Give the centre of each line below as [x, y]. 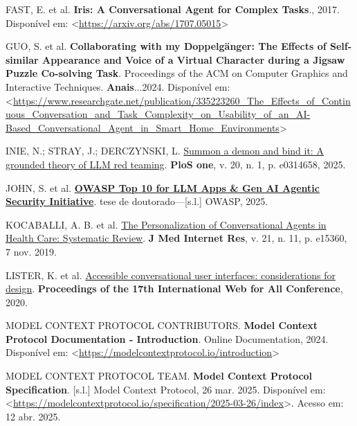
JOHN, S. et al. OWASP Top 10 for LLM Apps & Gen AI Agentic [163, 187]
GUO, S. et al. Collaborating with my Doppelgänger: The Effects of [166, 46]
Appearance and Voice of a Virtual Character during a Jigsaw [193, 59]
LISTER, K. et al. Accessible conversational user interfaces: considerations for [171, 275]
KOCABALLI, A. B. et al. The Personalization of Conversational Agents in [166, 224]
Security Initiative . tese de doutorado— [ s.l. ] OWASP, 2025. [137, 201]
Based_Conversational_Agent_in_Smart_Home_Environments [143, 127]
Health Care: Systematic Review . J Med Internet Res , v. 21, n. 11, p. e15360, [176, 238]
